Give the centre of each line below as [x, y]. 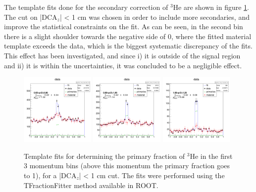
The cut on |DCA [31, 17]
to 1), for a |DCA [50, 175]
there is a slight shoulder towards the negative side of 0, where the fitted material [128, 36]
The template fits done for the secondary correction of [86, 7]
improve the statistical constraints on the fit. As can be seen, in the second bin [124, 26]
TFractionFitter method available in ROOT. [91, 185]
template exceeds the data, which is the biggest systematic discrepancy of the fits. [128, 46]
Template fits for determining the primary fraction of [104, 156]
